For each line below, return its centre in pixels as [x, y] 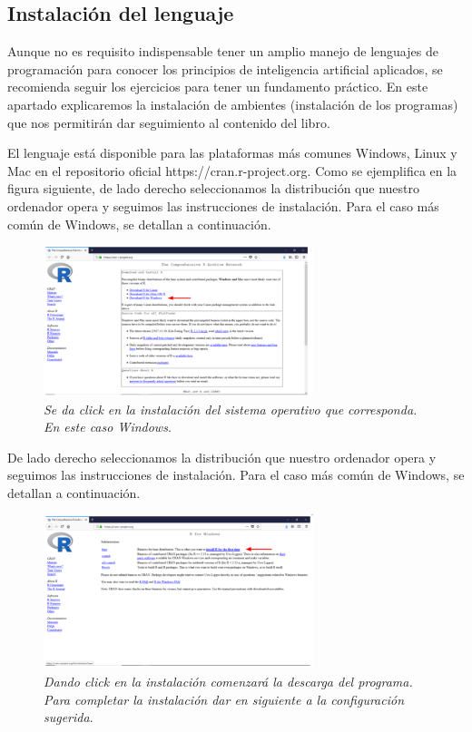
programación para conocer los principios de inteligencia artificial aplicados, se [225, 68]
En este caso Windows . [108, 427]
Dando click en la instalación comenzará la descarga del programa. [228, 681]
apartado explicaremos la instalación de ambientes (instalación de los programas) [233, 104]
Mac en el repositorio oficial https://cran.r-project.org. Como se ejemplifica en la [232, 170]
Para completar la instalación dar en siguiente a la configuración [224, 699]
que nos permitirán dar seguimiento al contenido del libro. [169, 122]
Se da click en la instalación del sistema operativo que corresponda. [231, 409]
